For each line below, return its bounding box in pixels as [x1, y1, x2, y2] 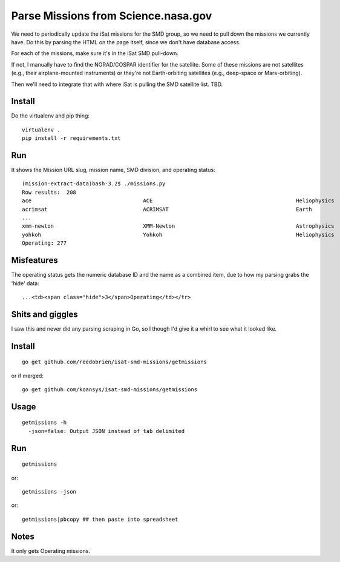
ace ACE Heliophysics [22, 197, 335, 204]
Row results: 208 [22, 188, 77, 196]
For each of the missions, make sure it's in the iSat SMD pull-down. [11, 50, 178, 57]
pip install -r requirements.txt [22, 135, 121, 142]
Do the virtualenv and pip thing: [11, 112, 90, 119]
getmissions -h [22, 419, 67, 426]
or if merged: [11, 372, 44, 379]
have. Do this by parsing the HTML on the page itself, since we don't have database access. [11, 38, 241, 45]
